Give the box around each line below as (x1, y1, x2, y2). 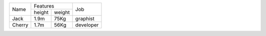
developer (75, 22, 99, 28)
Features (33, 3, 54, 9)
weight (54, 9, 70, 15)
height (33, 9, 49, 15)
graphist (75, 15, 95, 22)
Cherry (12, 22, 29, 28)
